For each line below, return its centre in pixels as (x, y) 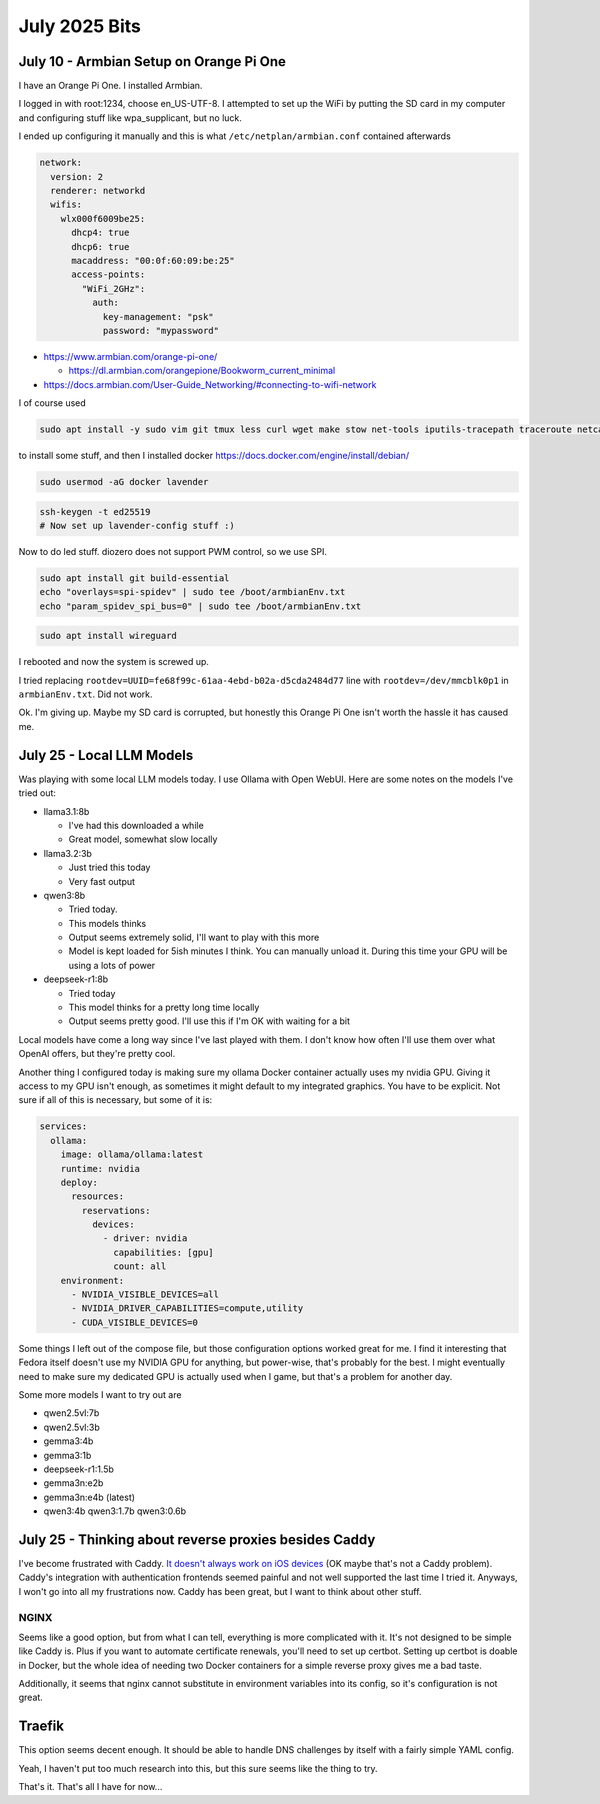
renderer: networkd (98, 190)
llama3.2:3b (67, 853)
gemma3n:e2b (73, 1483)
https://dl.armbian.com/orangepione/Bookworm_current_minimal (202, 371)
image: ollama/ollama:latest (132, 1154)
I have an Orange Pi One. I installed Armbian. (110, 86)
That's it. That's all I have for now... (90, 1787)
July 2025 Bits (80, 26)
